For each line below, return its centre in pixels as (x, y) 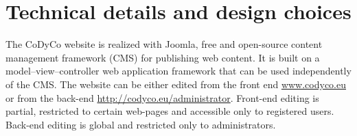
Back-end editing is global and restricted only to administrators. (141, 124)
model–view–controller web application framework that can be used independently (178, 71)
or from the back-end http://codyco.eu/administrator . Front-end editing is (162, 97)
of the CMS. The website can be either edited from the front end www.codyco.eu (176, 84)
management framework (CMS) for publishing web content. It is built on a (163, 57)
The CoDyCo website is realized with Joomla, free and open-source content (164, 44)
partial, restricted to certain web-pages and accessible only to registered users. (170, 111)
